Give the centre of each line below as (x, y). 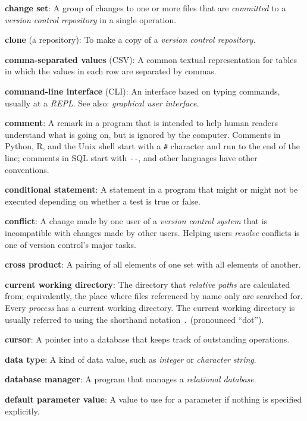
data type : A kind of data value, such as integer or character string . (131, 359)
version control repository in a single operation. (91, 19)
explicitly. (22, 411)
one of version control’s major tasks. (71, 244)
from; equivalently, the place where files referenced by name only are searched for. (154, 296)
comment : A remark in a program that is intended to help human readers (141, 123)
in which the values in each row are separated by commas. (111, 71)
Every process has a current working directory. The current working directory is (150, 307)
